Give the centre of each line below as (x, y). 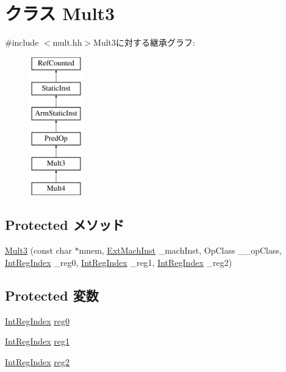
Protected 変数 (52, 295)
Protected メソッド (65, 225)
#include (22, 42)
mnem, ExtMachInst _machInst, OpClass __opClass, (180, 250)
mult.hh (67, 42)
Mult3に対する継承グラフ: (144, 42)
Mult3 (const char (38, 250)
